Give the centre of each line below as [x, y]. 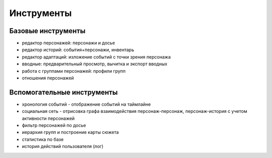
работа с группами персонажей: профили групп [74, 71]
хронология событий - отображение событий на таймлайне [86, 104]
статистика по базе [43, 139]
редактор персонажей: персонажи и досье [69, 43]
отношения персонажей [48, 78]
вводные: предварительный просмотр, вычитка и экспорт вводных [95, 64]
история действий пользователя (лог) [63, 146]
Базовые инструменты [47, 31]
